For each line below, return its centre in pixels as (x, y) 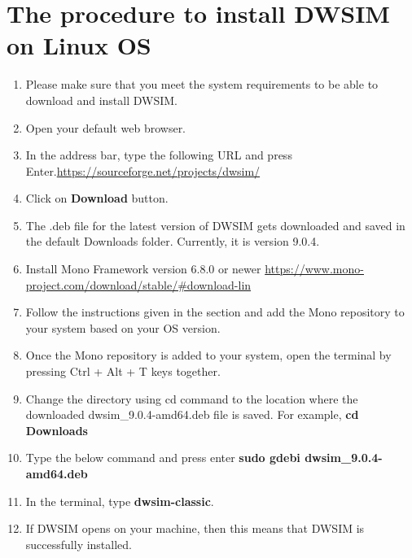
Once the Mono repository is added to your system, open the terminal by (208, 355)
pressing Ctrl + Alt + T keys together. (123, 371)
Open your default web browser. (106, 127)
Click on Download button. (97, 198)
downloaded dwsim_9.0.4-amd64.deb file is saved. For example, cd (192, 414)
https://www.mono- (314, 269)
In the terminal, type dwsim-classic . (120, 501)
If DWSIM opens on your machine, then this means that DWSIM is (195, 528)
